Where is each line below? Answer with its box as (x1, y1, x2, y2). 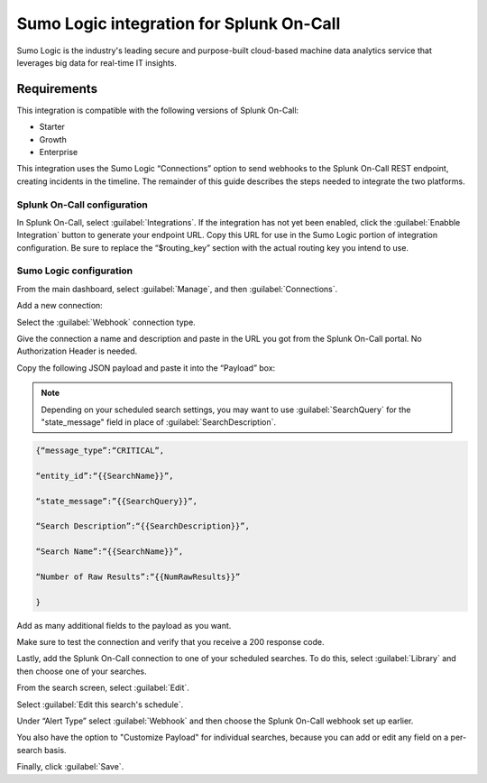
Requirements (16, 81, 98, 97)
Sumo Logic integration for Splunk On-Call (16, 14, 341, 33)
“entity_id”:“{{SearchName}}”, (35, 470, 175, 481)
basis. (43, 744, 67, 755)
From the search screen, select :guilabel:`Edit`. (16, 682, 189, 694)
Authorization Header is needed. (16, 345, 138, 356)
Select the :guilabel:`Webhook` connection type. (16, 317, 196, 327)
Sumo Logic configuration (16, 264, 133, 277)
